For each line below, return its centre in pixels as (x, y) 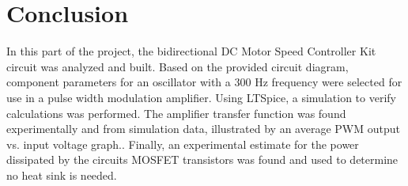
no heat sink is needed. (62, 175)
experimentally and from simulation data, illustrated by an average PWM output (203, 129)
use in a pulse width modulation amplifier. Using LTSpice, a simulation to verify (201, 97)
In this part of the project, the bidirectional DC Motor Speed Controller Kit (191, 51)
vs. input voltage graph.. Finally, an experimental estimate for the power (183, 144)
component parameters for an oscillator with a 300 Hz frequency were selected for (204, 82)
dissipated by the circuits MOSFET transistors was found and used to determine (202, 159)
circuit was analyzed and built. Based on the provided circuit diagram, (178, 66)
